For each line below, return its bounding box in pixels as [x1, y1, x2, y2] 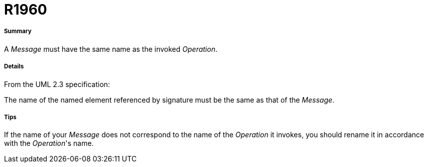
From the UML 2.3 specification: [4, 79, 110, 89]
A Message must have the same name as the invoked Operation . [4, 44, 218, 53]
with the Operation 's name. [4, 139, 94, 148]
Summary [4, 28, 32, 35]
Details [4, 63, 24, 70]
